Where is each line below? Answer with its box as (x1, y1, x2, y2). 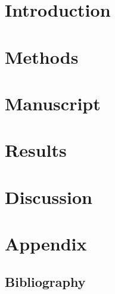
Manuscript (5, 91, 101, 115)
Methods (5, 44, 79, 69)
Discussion (5, 184, 92, 209)
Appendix (5, 231, 87, 256)
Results (5, 138, 67, 162)
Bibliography (5, 272, 86, 290)
